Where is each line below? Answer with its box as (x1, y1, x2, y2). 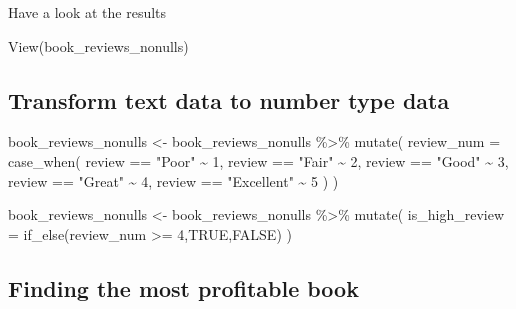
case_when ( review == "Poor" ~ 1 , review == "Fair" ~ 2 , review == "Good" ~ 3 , (8, 150, 509, 171)
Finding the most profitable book (8, 272, 359, 303)
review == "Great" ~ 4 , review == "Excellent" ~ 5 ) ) (8, 170, 339, 191)
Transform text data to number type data (8, 84, 450, 115)
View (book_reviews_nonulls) (8, 35, 189, 56)
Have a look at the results (8, 2, 167, 22)
